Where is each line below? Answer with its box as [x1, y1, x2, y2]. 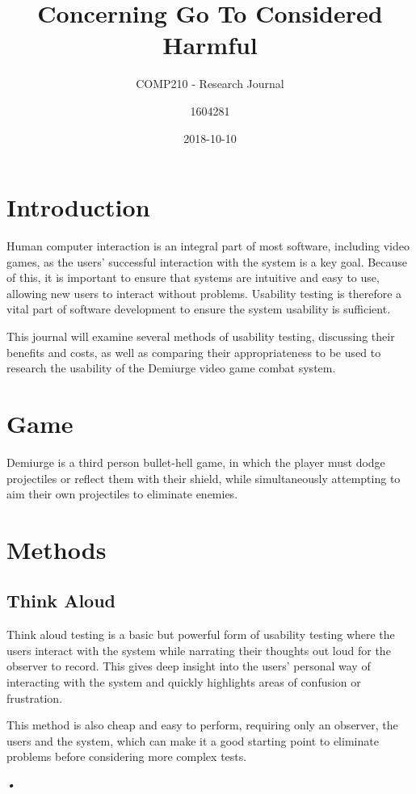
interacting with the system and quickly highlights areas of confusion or [6, 674, 361, 691]
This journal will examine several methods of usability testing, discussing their [6, 328, 395, 344]
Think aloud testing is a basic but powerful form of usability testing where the [6, 626, 395, 643]
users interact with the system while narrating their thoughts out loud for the [6, 641, 391, 658]
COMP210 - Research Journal [136, 75, 284, 92]
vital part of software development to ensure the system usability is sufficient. [6, 300, 391, 317]
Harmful [162, 28, 258, 61]
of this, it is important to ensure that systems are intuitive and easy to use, [6, 269, 380, 286]
